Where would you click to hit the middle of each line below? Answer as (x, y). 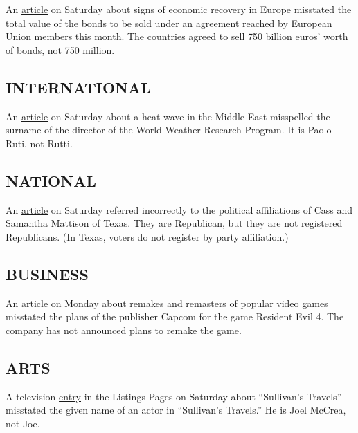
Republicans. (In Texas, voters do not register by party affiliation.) (147, 236)
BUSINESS (47, 274)
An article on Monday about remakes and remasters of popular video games (167, 303)
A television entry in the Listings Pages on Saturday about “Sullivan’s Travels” (174, 396)
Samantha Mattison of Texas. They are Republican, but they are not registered (174, 223)
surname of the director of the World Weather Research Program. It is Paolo (169, 130)
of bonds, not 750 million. (60, 49)
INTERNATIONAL (78, 87)
